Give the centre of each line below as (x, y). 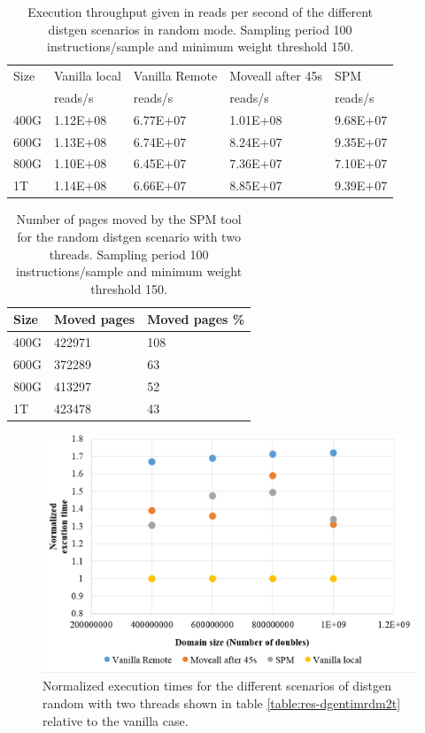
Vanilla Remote (175, 76)
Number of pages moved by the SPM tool (129, 219)
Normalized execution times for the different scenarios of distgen (217, 686)
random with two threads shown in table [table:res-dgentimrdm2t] (222, 703)
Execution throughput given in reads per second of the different (201, 12)
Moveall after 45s (276, 76)
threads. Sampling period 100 (129, 254)
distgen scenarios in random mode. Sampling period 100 (200, 29)
